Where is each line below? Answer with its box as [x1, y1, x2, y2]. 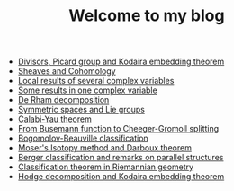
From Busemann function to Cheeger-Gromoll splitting [17, 123, 220, 134]
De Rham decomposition [17, 95, 110, 105]
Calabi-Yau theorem [17, 114, 92, 124]
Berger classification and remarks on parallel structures [17, 152, 224, 163]
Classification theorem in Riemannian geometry [17, 161, 194, 172]
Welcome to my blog [68, 5, 225, 26]
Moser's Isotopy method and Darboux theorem [17, 142, 192, 153]
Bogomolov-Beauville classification [17, 132, 148, 144]
